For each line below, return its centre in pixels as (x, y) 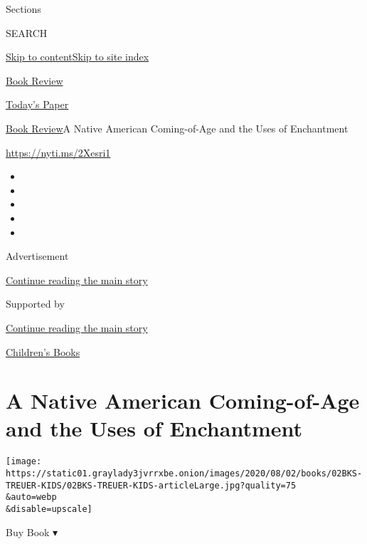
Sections (23, 9)
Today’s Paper (37, 104)
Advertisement (37, 256)
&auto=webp (31, 497)
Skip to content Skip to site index (78, 57)
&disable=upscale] (49, 509)
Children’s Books (43, 351)
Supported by (35, 304)
